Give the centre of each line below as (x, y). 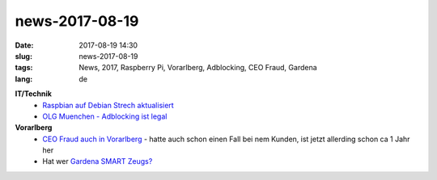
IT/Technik (34, 94)
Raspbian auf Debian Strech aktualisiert (108, 105)
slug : (23, 56)
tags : (24, 68)
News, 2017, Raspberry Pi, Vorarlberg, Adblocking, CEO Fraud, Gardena (198, 68)
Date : (24, 45)
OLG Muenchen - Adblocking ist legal (105, 116)
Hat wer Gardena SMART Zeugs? (98, 161)
